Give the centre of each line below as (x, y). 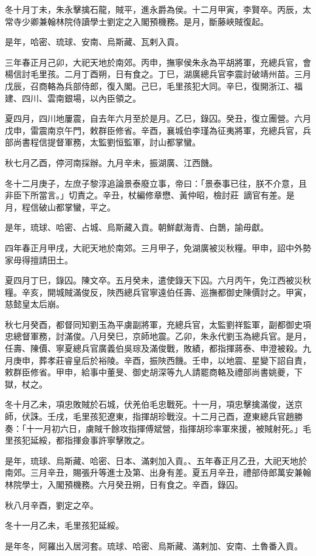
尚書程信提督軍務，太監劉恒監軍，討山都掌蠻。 (107, 142)
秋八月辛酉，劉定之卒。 (52, 505)
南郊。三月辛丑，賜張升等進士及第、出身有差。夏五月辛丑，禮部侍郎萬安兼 (154, 472)
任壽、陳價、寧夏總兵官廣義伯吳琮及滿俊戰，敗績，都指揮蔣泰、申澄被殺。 (154, 348)
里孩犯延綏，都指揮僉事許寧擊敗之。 (77, 440)
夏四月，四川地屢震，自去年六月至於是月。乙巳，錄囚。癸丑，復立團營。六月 (158, 118)
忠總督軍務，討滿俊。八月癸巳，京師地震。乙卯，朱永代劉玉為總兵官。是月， (158, 336)
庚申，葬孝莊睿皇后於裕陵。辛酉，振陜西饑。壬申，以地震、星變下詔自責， (162, 360)
